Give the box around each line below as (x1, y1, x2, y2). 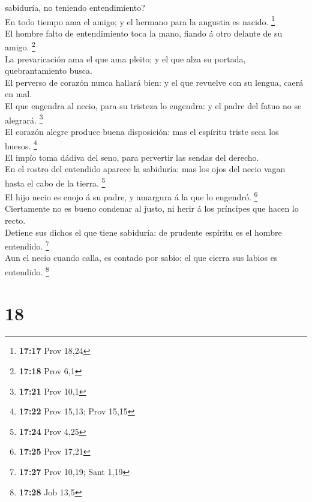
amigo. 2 (5, 39, 35, 53)
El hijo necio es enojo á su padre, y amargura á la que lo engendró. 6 (5, 189, 258, 203)
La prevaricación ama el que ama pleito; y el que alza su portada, (5, 52, 246, 65)
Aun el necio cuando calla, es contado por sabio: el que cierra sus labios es (5, 251, 278, 264)
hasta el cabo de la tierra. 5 (5, 175, 106, 189)
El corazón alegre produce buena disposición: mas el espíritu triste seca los (5, 125, 279, 137)
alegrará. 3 (5, 112, 43, 126)
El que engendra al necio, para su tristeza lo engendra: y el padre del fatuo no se (5, 100, 302, 112)
